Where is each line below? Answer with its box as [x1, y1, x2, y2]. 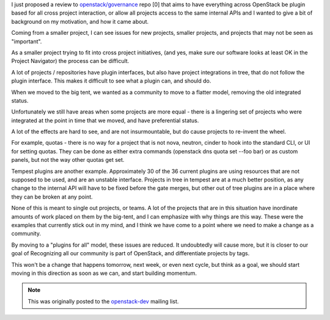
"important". [11, 37, 42, 45]
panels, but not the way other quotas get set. [11, 156, 125, 164]
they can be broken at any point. [11, 193, 93, 200]
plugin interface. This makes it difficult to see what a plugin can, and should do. [11, 77, 211, 85]
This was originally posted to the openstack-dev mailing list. [28, 297, 179, 305]
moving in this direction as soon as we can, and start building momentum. [11, 269, 197, 277]
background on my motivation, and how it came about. [11, 18, 149, 25]
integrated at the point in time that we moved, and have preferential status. [11, 117, 199, 124]
